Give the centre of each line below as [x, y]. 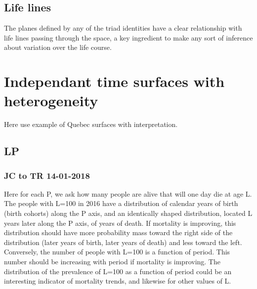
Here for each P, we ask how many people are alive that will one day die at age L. [128, 193]
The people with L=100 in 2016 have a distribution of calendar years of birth [121, 203]
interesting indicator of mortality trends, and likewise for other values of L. [118, 281]
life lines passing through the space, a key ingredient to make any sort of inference [128, 37]
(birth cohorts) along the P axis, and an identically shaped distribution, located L [128, 213]
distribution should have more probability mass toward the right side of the [118, 232]
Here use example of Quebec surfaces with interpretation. [91, 124]
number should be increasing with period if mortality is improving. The [112, 262]
